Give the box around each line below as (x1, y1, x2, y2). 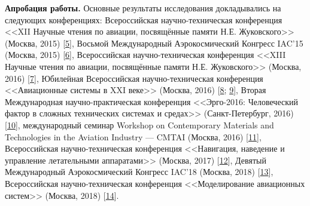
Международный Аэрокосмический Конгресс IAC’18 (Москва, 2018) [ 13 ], (5, 165, 273, 178)
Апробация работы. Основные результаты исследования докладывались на (5, 2, 281, 14)
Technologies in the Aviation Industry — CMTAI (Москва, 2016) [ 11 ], (5, 130, 262, 143)
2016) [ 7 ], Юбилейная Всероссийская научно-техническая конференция (5, 72, 263, 84)
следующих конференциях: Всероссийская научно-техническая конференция (5, 13, 282, 26)
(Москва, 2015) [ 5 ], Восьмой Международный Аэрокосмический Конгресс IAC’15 (5, 36, 303, 49)
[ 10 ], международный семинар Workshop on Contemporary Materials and (5, 118, 274, 131)
